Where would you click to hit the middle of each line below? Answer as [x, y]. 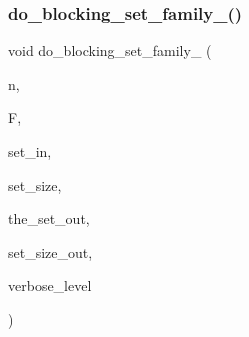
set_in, [30, 151]
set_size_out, [50, 251]
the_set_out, [49, 218]
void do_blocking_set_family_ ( [110, 50]
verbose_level [50, 285]
